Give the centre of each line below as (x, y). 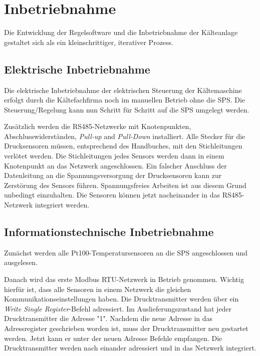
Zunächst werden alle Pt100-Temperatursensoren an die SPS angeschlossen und (126, 252)
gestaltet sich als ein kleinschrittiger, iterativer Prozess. (89, 42)
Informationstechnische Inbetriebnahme (109, 232)
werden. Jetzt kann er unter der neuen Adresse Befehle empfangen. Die (113, 338)
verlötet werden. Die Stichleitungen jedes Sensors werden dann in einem (114, 156)
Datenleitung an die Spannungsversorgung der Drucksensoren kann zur (113, 175)
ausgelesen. (21, 262)
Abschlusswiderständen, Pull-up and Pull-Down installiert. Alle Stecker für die (125, 136)
